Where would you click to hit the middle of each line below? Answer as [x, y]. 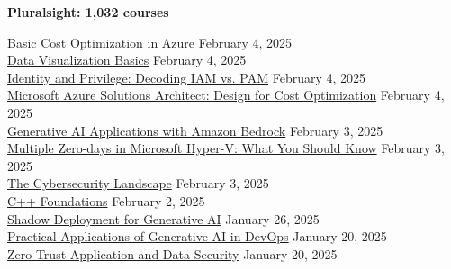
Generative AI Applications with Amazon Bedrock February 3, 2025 [195, 130]
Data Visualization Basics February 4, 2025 [127, 60]
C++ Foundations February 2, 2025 [106, 200]
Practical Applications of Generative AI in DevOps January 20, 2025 [197, 236]
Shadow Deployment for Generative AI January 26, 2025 [163, 218]
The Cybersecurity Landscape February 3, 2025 [138, 183]
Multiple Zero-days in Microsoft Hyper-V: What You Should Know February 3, [226, 148]
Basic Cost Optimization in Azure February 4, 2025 [150, 42]
